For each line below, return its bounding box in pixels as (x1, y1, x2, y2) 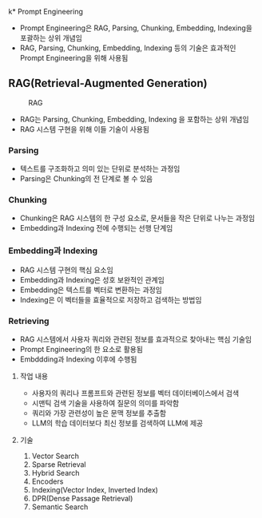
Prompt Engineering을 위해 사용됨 (19, 53, 129, 62)
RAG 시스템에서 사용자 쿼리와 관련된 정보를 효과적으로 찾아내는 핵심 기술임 (19, 334, 252, 344)
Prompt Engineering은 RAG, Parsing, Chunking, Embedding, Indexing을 (19, 23, 253, 33)
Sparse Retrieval (31, 460, 86, 469)
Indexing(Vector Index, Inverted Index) (31, 485, 158, 494)
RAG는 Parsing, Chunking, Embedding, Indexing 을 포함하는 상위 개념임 (19, 114, 249, 124)
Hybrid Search (31, 469, 80, 477)
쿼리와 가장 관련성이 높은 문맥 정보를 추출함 (31, 409, 166, 417)
